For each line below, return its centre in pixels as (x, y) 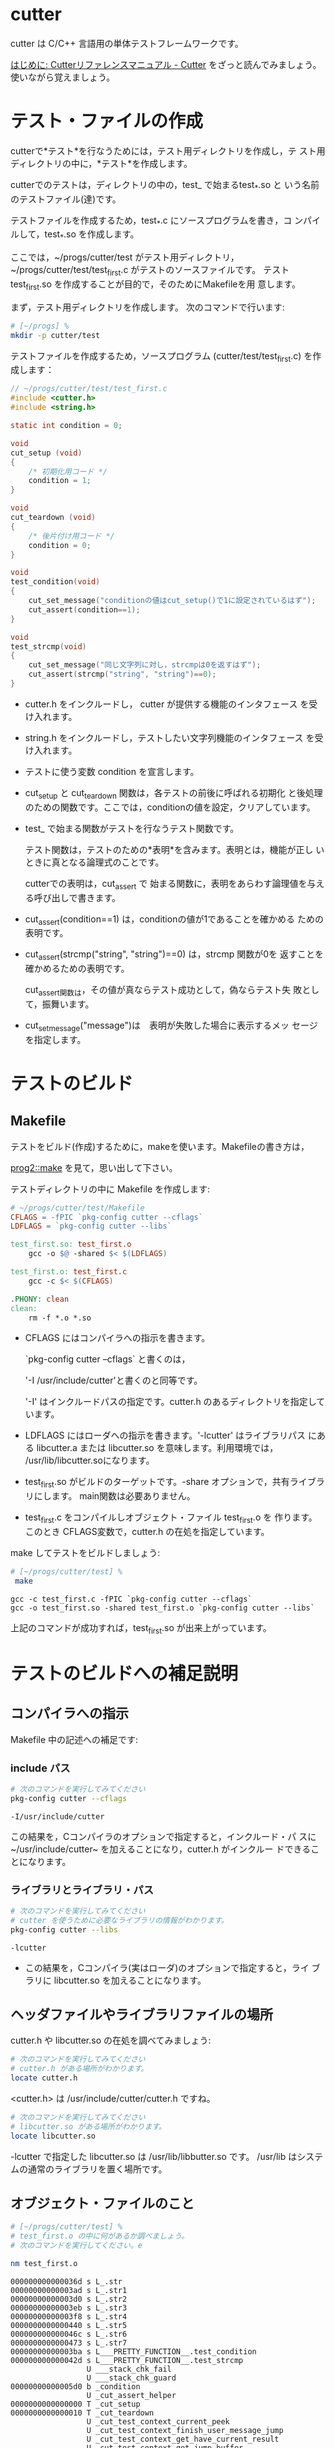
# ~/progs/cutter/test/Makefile (77, 1208)
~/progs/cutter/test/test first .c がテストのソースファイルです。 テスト (150, 271)
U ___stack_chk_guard (131, 2378)
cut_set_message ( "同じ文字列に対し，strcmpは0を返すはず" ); (145, 665)
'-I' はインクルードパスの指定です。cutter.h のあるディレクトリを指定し (170, 1402)
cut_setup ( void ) (46, 453)
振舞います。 (68, 1004)
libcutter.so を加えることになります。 (130, 1980)
